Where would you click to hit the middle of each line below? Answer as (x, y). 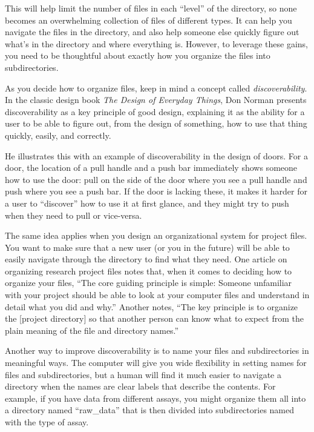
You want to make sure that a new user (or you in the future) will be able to (147, 247)
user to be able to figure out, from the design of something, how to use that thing (156, 123)
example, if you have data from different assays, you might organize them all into (155, 398)
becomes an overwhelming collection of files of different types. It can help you (149, 20)
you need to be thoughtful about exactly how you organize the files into (138, 55)
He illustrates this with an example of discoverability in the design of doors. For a (156, 155)
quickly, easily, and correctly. (58, 135)
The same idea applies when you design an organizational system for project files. (156, 235)
